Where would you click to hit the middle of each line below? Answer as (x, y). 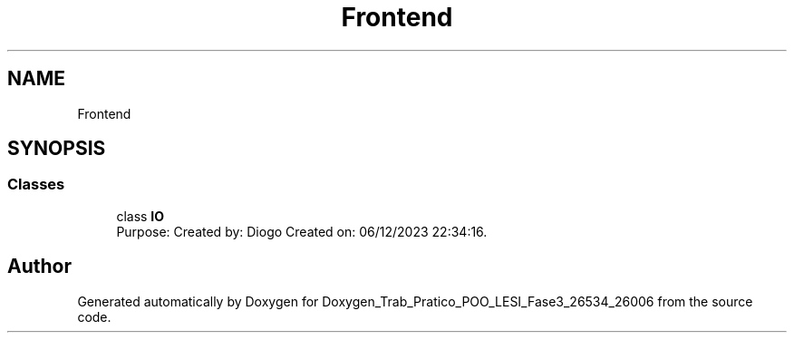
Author (39, 267)
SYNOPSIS (57, 149)
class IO (140, 216)
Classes (36, 185)
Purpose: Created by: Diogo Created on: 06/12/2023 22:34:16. (302, 231)
